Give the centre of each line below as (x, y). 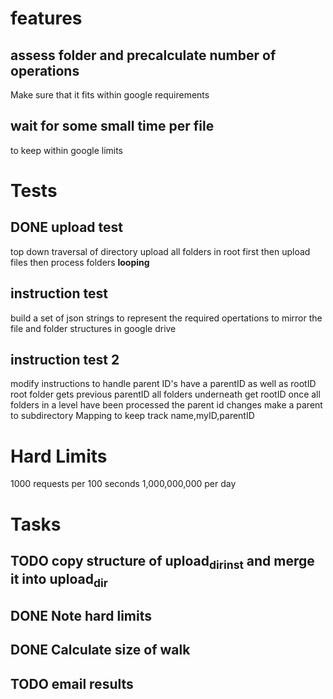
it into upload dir (59, 581)
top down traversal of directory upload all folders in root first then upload (160, 251)
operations (45, 70)
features (46, 18)
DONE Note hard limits (81, 615)
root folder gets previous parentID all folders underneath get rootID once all (165, 394)
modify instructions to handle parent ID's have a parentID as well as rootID (163, 384)
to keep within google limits (67, 150)
